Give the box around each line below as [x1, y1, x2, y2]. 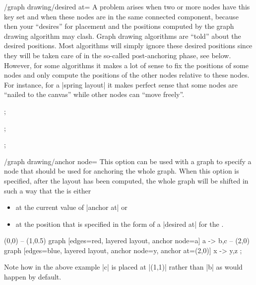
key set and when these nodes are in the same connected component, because [4, 11, 239, 21]
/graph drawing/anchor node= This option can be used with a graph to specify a [4, 156, 252, 166]
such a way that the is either [4, 185, 91, 195]
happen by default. [4, 272, 62, 282]
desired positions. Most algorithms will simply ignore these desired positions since [4, 40, 253, 51]
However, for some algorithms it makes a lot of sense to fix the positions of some [4, 60, 249, 70]
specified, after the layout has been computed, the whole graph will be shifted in [4, 175, 249, 186]
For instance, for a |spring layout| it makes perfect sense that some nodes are [4, 79, 238, 90]
